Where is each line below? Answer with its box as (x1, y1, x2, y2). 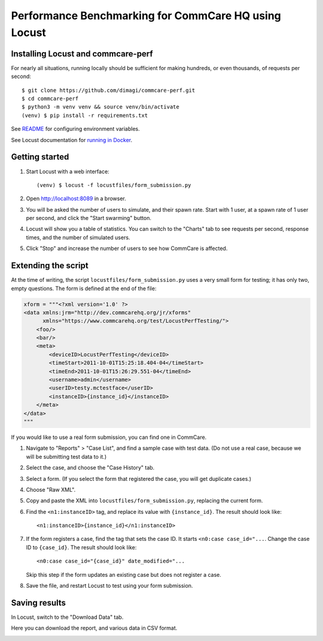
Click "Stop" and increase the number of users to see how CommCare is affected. (26, 245, 228, 252)
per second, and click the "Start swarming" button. (26, 215, 152, 222)
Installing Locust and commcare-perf (11, 49, 153, 59)
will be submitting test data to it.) (26, 453, 107, 460)
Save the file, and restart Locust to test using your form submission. (26, 582, 193, 589)
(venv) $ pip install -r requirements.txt (22, 112, 148, 119)
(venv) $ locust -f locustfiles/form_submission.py (36, 182, 191, 188)
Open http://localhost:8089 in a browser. (26, 195, 127, 202)
